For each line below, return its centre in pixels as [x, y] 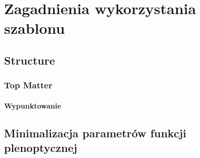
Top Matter [28, 85]
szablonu [35, 28]
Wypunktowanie [33, 105]
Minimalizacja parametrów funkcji [95, 133]
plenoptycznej [41, 148]
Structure [30, 60]
